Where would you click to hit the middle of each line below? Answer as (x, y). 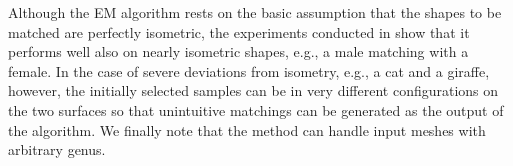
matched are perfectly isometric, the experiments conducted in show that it (239, 31)
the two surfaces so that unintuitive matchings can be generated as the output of (256, 109)
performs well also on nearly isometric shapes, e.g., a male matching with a (238, 51)
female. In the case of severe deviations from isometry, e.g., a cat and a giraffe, (249, 70)
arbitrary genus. (57, 149)
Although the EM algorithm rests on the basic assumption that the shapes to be (255, 12)
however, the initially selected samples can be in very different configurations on (253, 90)
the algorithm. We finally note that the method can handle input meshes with (247, 129)
